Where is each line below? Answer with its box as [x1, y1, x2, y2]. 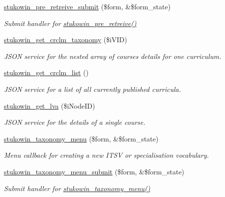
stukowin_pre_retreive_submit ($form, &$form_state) [4, 1, 171, 11]
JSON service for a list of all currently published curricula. [4, 84, 181, 94]
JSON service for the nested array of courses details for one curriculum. [4, 51, 222, 61]
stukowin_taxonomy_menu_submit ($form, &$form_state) [4, 166, 185, 176]
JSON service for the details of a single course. [4, 117, 145, 127]
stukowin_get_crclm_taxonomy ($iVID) [4, 34, 127, 45]
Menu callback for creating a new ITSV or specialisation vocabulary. [4, 150, 209, 160]
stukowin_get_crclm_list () [4, 67, 89, 78]
